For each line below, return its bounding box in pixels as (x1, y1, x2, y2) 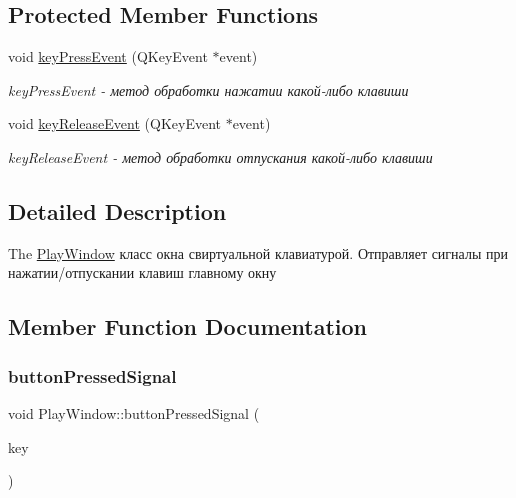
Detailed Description (8, 195, 227, 226)
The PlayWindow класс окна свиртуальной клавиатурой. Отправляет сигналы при (8, 242, 508, 263)
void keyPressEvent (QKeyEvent (8, 46, 208, 67)
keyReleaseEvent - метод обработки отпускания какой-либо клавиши (8, 146, 433, 167)
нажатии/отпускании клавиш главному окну (8, 262, 277, 283)
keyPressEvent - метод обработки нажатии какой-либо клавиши (8, 79, 409, 100)
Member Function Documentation (8, 311, 368, 342)
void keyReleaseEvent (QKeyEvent (8, 113, 221, 134)
